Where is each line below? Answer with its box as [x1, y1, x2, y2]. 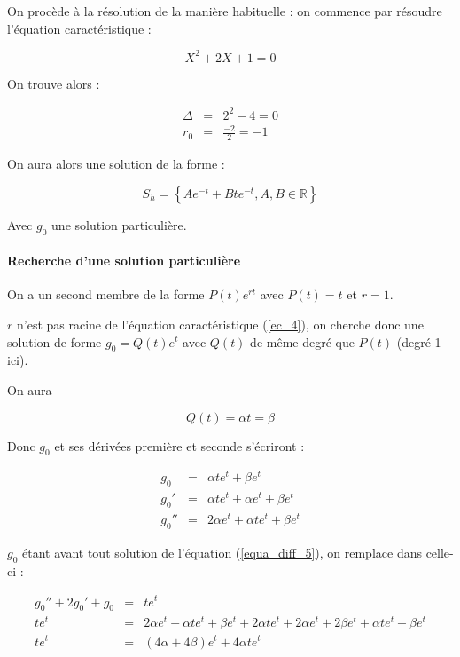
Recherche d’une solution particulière [7, 251, 241, 270]
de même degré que [250, 332, 355, 351]
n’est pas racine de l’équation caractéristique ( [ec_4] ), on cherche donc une [16, 314, 424, 333]
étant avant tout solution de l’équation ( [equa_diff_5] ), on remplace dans [22, 543, 422, 562]
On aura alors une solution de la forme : [7, 154, 225, 173]
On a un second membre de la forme [7, 285, 205, 304]
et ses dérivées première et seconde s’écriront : [54, 436, 305, 455]
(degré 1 [396, 332, 441, 351]
